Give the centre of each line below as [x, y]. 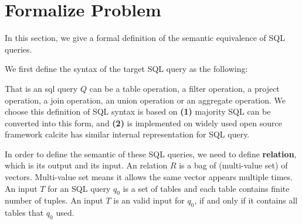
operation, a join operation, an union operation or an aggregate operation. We [145, 100]
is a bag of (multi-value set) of [233, 165]
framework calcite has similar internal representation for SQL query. [127, 134]
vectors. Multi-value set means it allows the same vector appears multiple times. [149, 177]
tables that [24, 213]
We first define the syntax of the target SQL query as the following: [126, 69]
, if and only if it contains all [246, 200]
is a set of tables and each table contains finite [206, 188]
